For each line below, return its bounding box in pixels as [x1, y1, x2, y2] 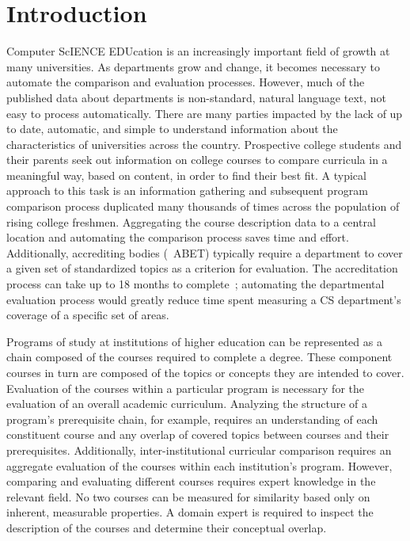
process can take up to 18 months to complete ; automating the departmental [6, 276, 385, 292]
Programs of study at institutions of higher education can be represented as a [6, 333, 382, 349]
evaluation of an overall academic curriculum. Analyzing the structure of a [6, 395, 368, 412]
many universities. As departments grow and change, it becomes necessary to [6, 58, 380, 74]
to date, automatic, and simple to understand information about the [6, 120, 338, 137]
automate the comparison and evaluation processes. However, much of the [6, 74, 365, 90]
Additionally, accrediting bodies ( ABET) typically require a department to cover [6, 244, 403, 261]
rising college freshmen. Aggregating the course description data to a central [6, 213, 376, 230]
